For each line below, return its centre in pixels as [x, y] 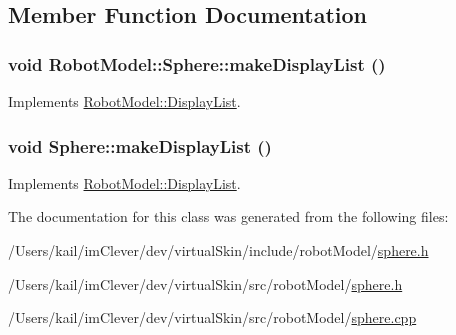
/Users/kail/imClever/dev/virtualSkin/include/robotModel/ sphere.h [218, 250]
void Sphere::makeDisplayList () [140, 145]
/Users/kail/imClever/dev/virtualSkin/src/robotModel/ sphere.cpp [212, 317]
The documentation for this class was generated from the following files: [228, 216]
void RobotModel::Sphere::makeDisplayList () [197, 63]
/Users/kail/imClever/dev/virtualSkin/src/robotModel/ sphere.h [205, 283]
